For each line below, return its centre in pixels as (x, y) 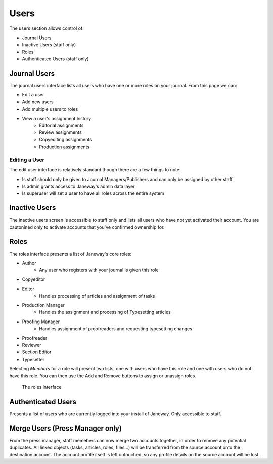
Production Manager (43, 305)
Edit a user (33, 95)
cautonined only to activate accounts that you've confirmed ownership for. (87, 227)
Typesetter (33, 359)
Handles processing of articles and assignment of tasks (97, 296)
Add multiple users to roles (50, 109)
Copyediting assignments (65, 139)
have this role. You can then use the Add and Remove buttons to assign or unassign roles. (103, 376)
